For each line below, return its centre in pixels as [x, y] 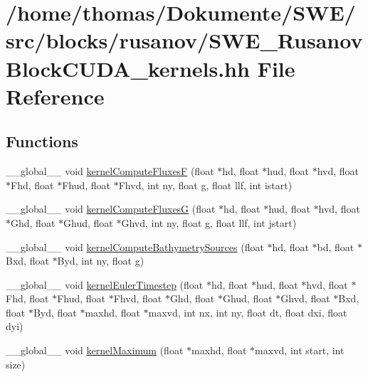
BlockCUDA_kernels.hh [128, 68]
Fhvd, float [138, 298]
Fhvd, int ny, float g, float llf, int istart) [205, 185]
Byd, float [55, 312]
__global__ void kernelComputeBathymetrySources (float [135, 246]
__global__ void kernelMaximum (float [95, 350]
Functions [42, 141]
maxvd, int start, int [300, 350]
